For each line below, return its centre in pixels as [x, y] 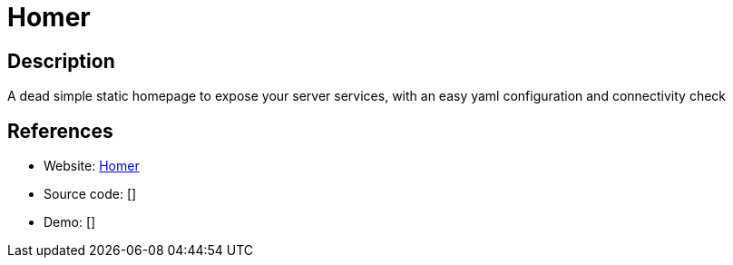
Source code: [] [90, 194]
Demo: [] [70, 222]
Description [61, 61]
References [60, 131]
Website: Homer [92, 166]
